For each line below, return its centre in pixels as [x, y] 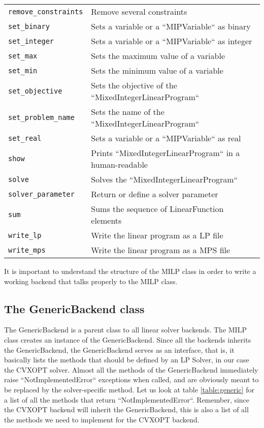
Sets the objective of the [134, 85]
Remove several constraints [139, 11]
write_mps [27, 250]
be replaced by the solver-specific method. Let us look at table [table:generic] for [129, 389]
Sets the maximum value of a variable [158, 56]
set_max [23, 56]
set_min [23, 70]
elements [106, 220]
